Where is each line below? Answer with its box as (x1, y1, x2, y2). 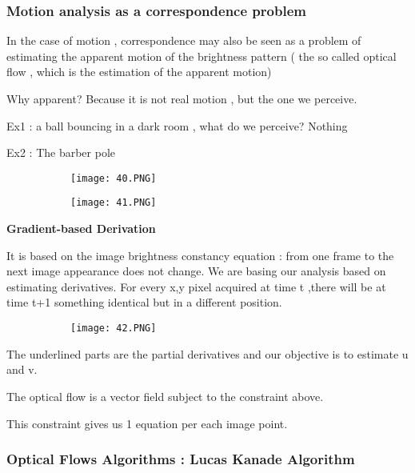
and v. (6, 361, 38, 378)
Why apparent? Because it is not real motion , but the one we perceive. (6, 90, 357, 106)
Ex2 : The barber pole (6, 144, 116, 161)
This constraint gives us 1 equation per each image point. (6, 415, 288, 431)
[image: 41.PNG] (70, 197, 157, 209)
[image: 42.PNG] (70, 323, 157, 335)
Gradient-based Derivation (6, 220, 156, 237)
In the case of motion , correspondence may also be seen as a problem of (6, 32, 361, 49)
